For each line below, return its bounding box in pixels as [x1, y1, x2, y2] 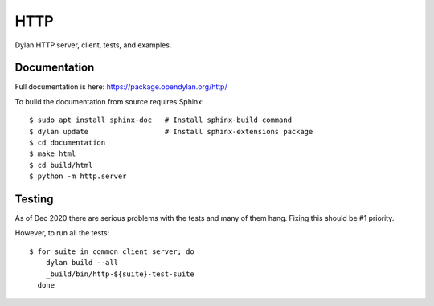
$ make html [29, 149, 76, 158]
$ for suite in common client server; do [29, 247, 194, 256]
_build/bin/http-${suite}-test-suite [45, 269, 194, 279]
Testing [14, 193, 54, 206]
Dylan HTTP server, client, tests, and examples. [14, 40, 172, 50]
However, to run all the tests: [14, 228, 110, 238]
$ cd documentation [29, 138, 106, 148]
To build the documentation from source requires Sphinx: [14, 96, 204, 106]
